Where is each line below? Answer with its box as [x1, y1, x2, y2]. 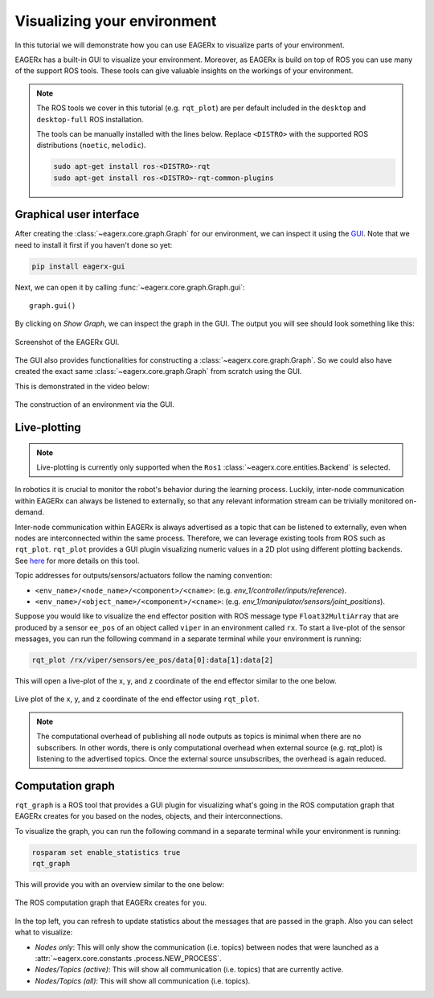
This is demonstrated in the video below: [14, 381, 150, 391]
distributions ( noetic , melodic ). [36, 141, 146, 150]
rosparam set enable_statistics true [31, 848, 181, 856]
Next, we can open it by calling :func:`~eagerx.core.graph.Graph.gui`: [14, 282, 245, 292]
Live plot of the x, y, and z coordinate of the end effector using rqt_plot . [14, 694, 260, 704]
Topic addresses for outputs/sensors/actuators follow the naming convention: [14, 571, 272, 581]
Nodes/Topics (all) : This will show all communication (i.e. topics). [35, 975, 251, 985]
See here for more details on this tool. [14, 556, 140, 565]
